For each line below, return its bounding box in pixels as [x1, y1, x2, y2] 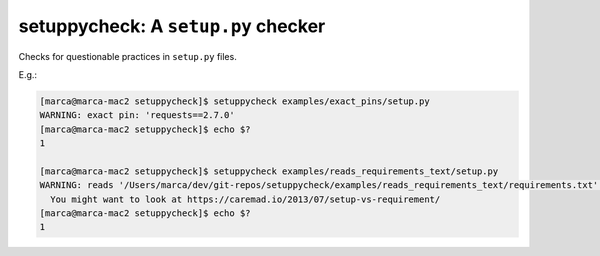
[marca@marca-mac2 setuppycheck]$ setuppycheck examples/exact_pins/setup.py [39, 95, 430, 107]
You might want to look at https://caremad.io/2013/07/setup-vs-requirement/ [50, 193, 441, 205]
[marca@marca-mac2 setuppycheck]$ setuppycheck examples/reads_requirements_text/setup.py [39, 165, 499, 177]
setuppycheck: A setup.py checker [18, 15, 326, 37]
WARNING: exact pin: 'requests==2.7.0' [39, 110, 235, 121]
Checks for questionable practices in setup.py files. [18, 50, 237, 62]
